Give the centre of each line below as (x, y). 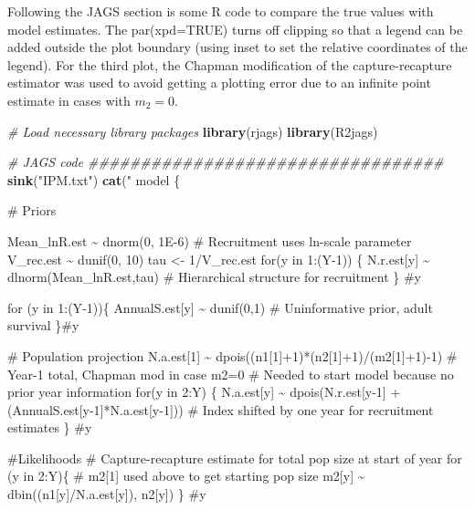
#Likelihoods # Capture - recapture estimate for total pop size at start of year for (235, 458)
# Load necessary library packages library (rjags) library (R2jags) (193, 131)
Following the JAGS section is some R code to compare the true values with (221, 11)
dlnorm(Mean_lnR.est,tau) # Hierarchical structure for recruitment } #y (214, 277)
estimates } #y (50, 427)
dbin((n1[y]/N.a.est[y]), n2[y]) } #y (107, 494)
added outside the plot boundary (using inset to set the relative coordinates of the (237, 47)
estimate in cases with (69, 100)
